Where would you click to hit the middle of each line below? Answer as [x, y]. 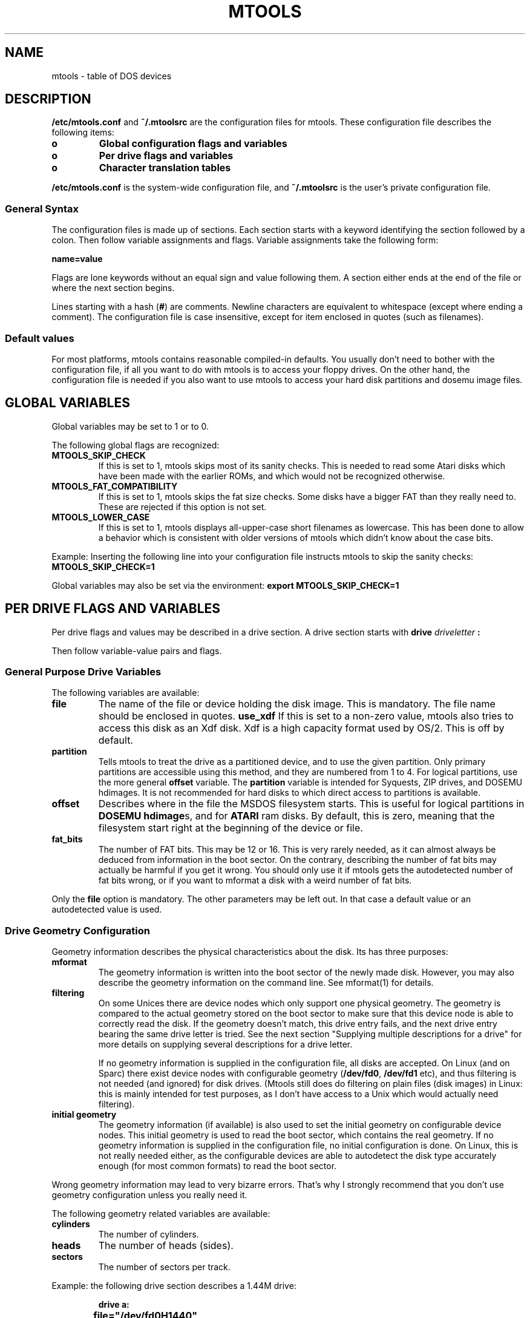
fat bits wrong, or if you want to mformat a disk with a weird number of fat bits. [255, 880]
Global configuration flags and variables [193, 144]
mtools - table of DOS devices [112, 76]
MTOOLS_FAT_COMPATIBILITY [115, 486]
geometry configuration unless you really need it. [149, 1195]
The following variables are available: [126, 693]
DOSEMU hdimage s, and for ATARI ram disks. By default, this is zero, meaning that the [296, 816]
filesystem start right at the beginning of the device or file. [231, 828]
